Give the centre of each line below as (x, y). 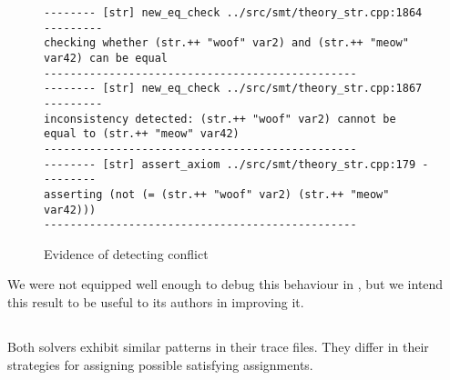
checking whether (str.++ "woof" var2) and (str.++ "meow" (226, 43)
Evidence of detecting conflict (126, 253)
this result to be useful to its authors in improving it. (156, 302)
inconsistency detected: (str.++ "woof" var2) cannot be (220, 119)
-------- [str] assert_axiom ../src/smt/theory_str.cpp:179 (230, 164)
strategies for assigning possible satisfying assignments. (160, 364)
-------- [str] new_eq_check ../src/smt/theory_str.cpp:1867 (233, 89)
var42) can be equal (106, 58)
